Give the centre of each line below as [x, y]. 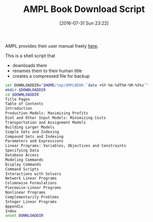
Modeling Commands [24, 160]
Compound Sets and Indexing [34, 136]
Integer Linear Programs [31, 201]
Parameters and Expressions [34, 141]
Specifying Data [22, 151]
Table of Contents [24, 104]
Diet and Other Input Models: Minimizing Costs [56, 118]
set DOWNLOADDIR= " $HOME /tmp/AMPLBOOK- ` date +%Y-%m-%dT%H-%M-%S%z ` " [77, 85]
